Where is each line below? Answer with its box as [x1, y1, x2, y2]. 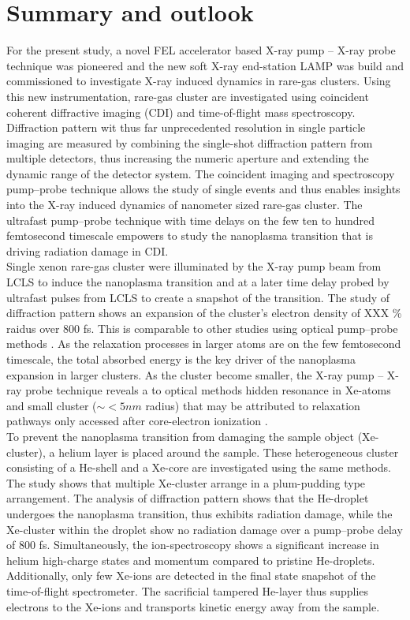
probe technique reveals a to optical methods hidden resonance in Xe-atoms [25, 382, 391, 398]
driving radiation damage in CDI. [6, 242, 169, 259]
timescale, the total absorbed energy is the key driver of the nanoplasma [6, 351, 356, 367]
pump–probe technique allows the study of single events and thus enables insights [6, 181, 401, 197]
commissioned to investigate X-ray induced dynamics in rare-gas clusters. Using [6, 73, 391, 89]
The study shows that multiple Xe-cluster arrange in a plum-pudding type [6, 474, 366, 491]
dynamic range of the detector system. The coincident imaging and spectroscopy [6, 165, 395, 181]
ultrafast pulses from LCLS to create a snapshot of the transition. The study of [6, 289, 390, 305]
